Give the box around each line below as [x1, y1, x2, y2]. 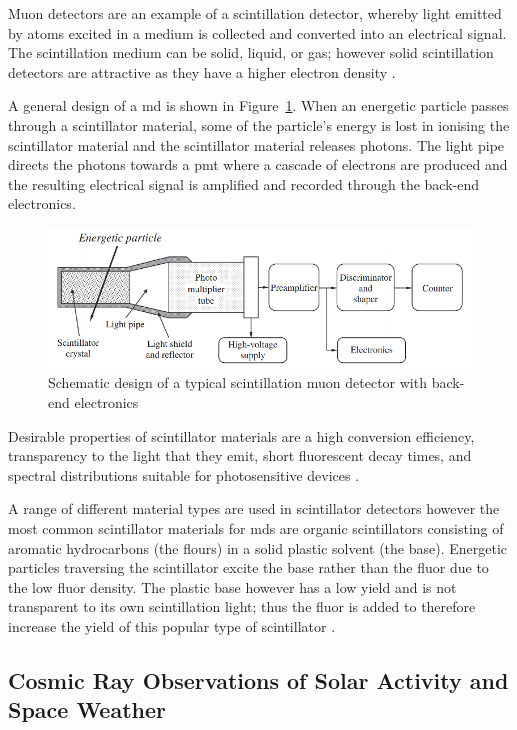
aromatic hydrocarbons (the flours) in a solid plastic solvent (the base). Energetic [8, 537, 508, 558]
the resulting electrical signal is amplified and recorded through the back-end [8, 173, 480, 194]
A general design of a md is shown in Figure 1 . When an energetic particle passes [8, 95, 509, 116]
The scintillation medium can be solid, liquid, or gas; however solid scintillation [8, 42, 494, 63]
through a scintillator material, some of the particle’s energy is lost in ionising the [8, 114, 510, 135]
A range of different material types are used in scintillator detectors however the [8, 498, 500, 519]
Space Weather [8, 694, 167, 725]
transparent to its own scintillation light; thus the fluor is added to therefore [8, 596, 476, 617]
